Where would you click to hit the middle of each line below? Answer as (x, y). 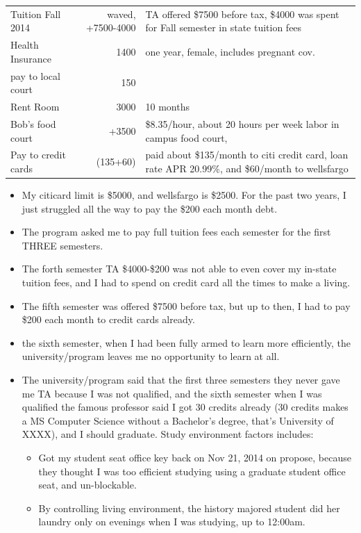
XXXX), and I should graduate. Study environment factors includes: (168, 434)
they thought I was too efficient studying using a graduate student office (192, 471)
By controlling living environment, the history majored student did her (189, 508)
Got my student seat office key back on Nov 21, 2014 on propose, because (195, 457)
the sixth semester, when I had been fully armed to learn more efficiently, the (186, 342)
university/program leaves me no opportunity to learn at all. (151, 356)
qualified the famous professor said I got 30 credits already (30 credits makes (185, 407)
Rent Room (35, 107)
